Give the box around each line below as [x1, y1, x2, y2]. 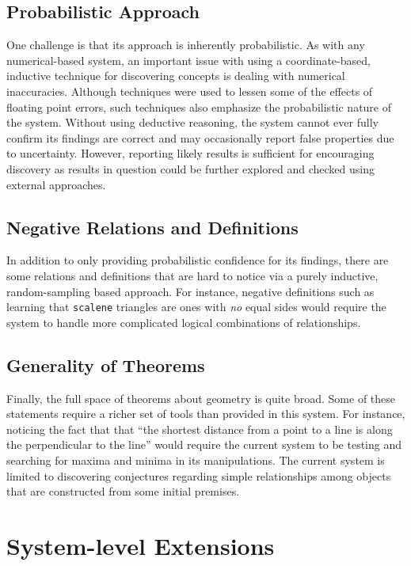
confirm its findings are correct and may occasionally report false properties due [6, 129, 394, 146]
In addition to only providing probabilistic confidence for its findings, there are [6, 252, 389, 268]
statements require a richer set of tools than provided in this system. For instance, [6, 405, 405, 422]
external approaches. [6, 176, 106, 192]
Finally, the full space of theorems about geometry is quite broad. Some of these [6, 389, 396, 406]
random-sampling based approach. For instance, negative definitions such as [6, 283, 375, 299]
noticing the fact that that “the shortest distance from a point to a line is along [6, 420, 393, 437]
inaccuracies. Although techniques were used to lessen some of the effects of [6, 82, 373, 99]
